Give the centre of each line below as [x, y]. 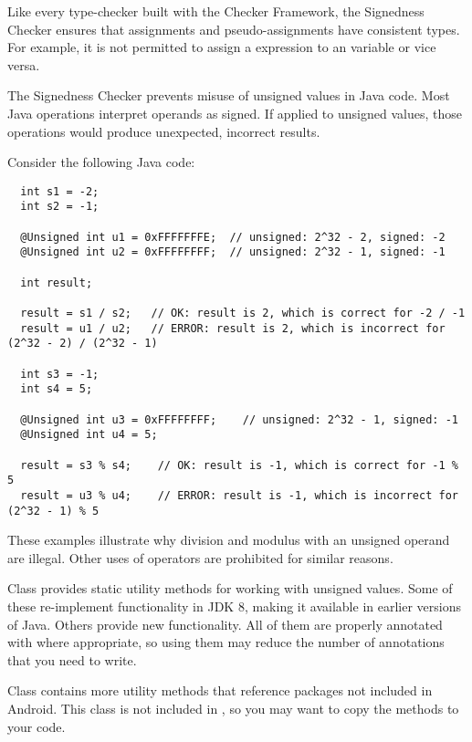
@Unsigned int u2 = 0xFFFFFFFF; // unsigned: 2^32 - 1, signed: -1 [233, 252]
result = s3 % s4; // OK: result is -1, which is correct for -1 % [239, 465]
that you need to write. [72, 659]
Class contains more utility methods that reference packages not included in [220, 690]
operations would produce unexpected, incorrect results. [164, 131]
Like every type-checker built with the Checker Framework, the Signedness [216, 11]
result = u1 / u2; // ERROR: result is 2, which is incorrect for [233, 328]
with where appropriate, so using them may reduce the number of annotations [226, 642]
